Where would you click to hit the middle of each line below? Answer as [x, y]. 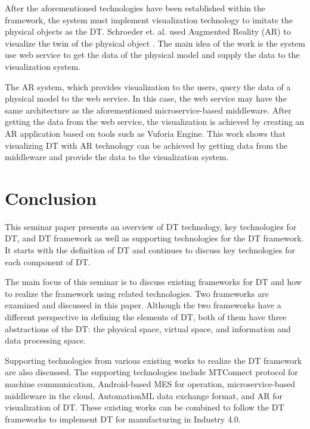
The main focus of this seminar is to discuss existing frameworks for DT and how [154, 282]
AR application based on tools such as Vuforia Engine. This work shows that [145, 133]
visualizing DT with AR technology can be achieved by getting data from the [146, 145]
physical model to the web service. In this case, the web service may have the [146, 98]
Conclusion [51, 197]
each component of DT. [48, 261]
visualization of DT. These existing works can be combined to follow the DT [145, 407]
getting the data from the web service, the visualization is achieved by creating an [155, 122]
